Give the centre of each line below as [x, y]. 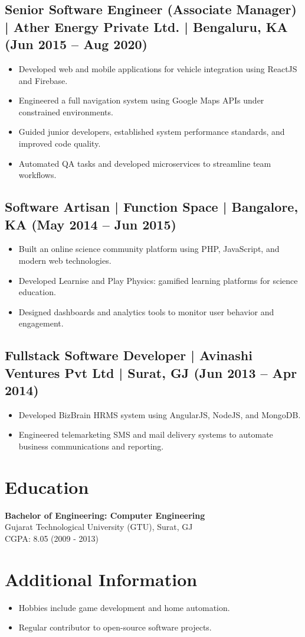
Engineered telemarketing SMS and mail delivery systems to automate [146, 434]
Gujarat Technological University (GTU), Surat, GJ [99, 527]
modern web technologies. [65, 260]
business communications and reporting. [91, 446]
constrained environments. [66, 111]
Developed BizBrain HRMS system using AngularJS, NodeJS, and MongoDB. [160, 414]
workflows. [37, 175]
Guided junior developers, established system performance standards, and [152, 132]
